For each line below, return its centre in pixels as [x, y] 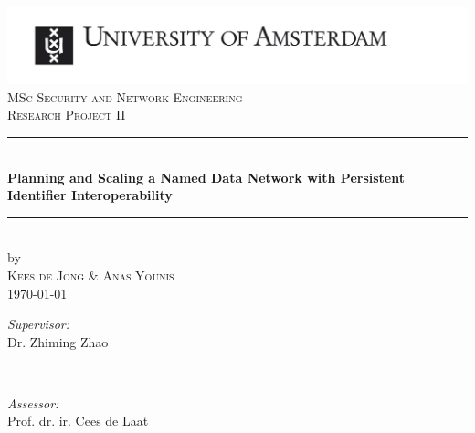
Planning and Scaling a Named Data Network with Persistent [206, 177]
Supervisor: [38, 324]
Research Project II [67, 115]
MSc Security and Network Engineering [125, 96]
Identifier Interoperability [90, 195]
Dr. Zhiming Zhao [58, 341]
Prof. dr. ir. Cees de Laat [78, 421]
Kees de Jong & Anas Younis [91, 275]
